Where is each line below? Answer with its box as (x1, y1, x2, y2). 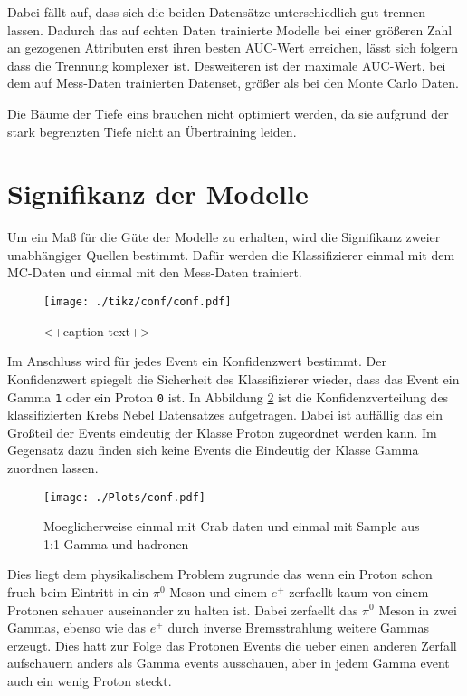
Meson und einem (169, 582, 268, 601)
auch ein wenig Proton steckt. (7, 671, 172, 690)
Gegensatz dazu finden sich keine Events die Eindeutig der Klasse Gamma (7, 440, 419, 459)
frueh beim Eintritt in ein (7, 582, 149, 601)
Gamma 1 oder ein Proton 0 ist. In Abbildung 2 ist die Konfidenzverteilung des (7, 387, 449, 406)
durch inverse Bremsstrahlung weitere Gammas (167, 618, 429, 637)
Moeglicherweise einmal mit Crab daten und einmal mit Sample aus (43, 517, 420, 536)
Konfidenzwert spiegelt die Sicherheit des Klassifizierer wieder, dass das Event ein (7, 369, 460, 388)
